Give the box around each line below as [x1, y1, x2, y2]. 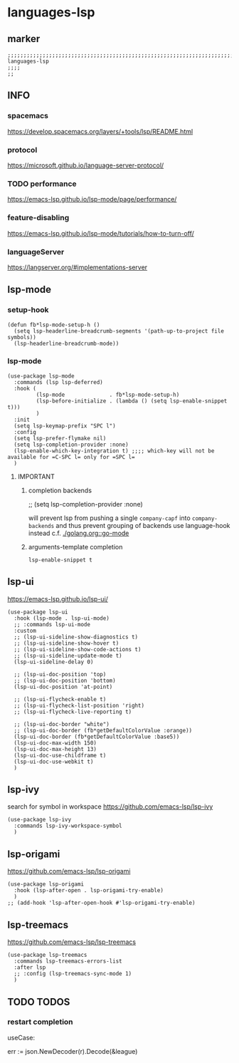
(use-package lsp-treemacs [7, 952, 87, 959]
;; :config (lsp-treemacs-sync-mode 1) [14, 970, 132, 978]
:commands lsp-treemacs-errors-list [14, 958, 122, 965]
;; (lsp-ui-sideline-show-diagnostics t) [14, 633, 139, 641]
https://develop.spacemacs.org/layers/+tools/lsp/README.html [7, 127, 193, 135]
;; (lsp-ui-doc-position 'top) [14, 670, 107, 678]
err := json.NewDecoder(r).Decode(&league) [7, 1047, 138, 1055]
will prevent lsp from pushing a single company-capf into [28, 514, 191, 522]
